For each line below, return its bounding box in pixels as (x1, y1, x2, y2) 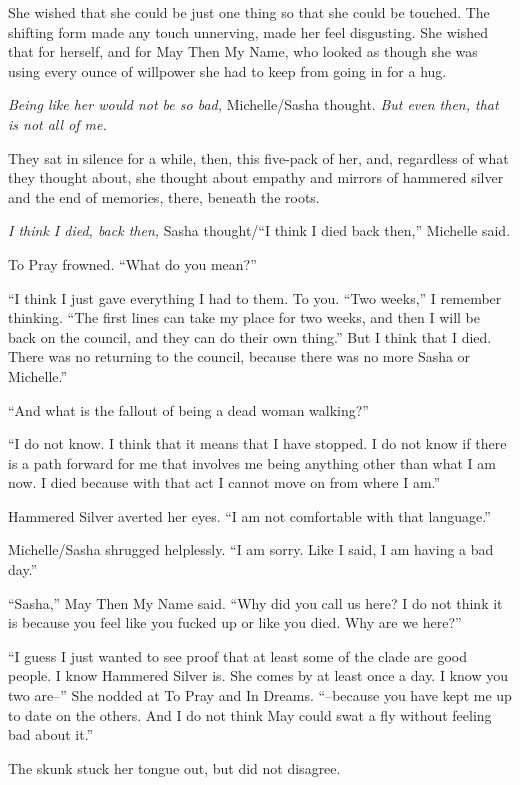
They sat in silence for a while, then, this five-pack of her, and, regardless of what (8, 147, 509, 168)
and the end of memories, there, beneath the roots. (8, 186, 320, 207)
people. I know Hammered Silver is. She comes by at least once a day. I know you (8, 665, 508, 686)
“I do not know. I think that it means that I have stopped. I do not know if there (8, 433, 507, 454)
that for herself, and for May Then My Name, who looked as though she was (8, 41, 478, 62)
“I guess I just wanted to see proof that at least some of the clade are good (8, 645, 467, 666)
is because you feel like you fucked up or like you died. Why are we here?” (8, 612, 462, 633)
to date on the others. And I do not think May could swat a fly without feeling (8, 704, 492, 725)
